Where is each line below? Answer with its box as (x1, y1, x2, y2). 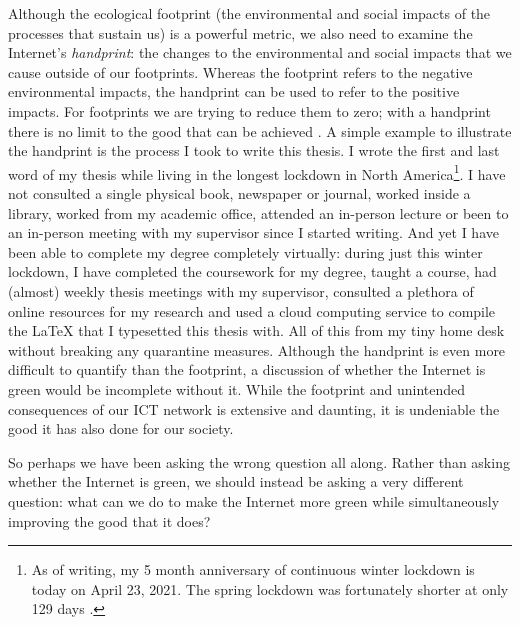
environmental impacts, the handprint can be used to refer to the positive (8, 81, 460, 102)
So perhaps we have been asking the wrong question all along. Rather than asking (8, 451, 510, 472)
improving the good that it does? (8, 510, 211, 531)
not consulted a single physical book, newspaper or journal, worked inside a (8, 183, 471, 203)
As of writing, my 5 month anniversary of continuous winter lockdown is (31, 559, 475, 580)
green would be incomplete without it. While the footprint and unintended (8, 378, 466, 399)
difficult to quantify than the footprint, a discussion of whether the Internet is (8, 359, 486, 380)
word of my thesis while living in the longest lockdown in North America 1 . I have (8, 160, 506, 184)
